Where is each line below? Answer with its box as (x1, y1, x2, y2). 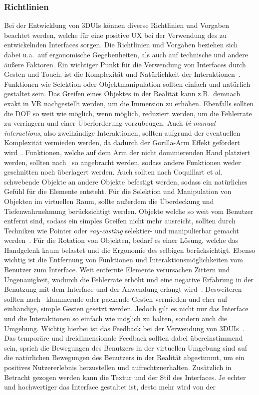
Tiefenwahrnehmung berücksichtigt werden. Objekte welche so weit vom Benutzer (4, 205, 254, 216)
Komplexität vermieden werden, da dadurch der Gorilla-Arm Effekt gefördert (4, 137, 240, 148)
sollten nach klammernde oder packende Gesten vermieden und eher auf (4, 293, 228, 304)
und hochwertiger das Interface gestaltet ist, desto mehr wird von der (4, 382, 216, 392)
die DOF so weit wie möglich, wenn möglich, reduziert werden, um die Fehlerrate (4, 108, 252, 118)
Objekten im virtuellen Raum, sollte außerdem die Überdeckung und (4, 196, 214, 206)
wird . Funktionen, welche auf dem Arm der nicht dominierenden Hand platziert (4, 147, 251, 157)
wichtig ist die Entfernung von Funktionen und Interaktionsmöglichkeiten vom (4, 254, 244, 265)
